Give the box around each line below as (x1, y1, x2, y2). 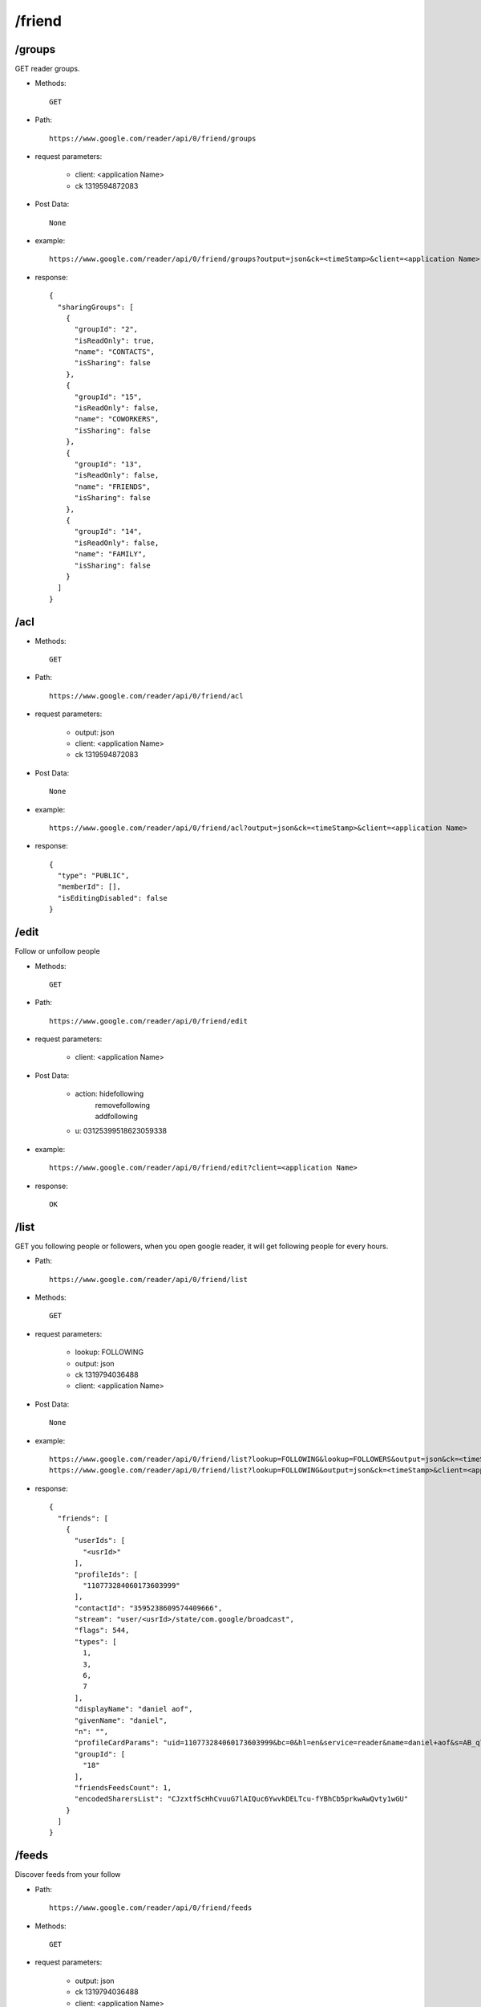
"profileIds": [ (74, 1569, 139, 1579)
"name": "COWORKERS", (74, 414, 160, 424)
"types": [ (74, 1637, 117, 1646)
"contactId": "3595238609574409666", (74, 1603, 223, 1613)
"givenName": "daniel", (74, 1716, 168, 1725)
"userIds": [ (74, 1536, 126, 1545)
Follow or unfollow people (14, 947, 100, 956)
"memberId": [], (57, 882, 122, 891)
